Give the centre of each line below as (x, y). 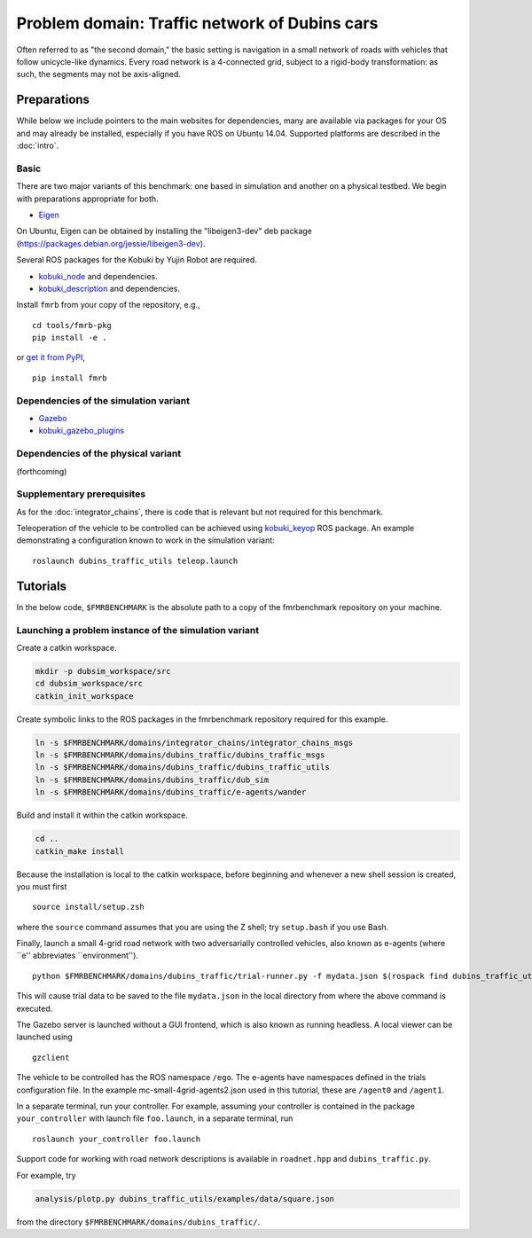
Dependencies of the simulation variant (103, 401)
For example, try (46, 1175)
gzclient (51, 1057)
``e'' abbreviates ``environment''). (78, 956)
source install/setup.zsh (89, 907)
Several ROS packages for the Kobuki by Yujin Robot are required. (137, 260)
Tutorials (41, 586)
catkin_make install (79, 851)
